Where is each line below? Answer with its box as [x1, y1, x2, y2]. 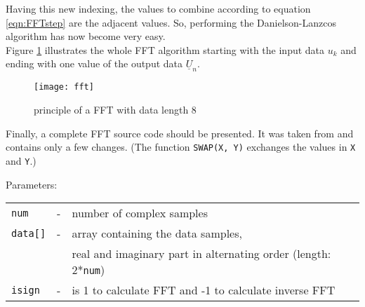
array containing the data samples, [72, 225, 242, 242]
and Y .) [6, 153, 36, 168]
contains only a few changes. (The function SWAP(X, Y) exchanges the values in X [6, 139, 356, 154]
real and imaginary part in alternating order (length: [72, 245, 331, 262]
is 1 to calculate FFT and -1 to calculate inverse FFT [72, 282, 336, 299]
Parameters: [6, 177, 58, 191]
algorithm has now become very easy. [6, 29, 166, 43]
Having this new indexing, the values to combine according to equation [6, 1, 311, 15]
